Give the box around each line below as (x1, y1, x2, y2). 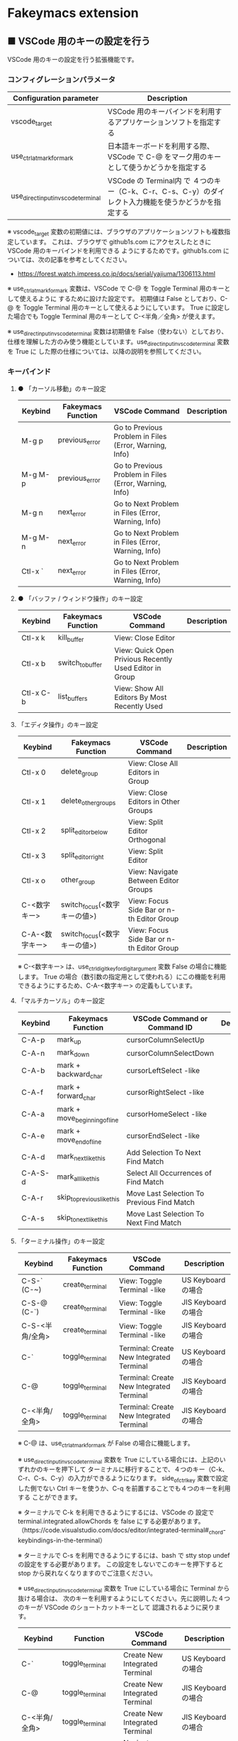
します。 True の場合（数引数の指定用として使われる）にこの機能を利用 (17, 972, 226, 981)
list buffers (57, 692, 88, 703)
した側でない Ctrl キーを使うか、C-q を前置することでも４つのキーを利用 (17, 1484, 231, 1492)
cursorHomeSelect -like (126, 1109, 208, 1119)
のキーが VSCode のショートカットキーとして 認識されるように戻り (17, 1603, 215, 1611)
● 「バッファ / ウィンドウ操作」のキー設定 (17, 594, 143, 603)
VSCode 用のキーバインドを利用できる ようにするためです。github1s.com (7, 246, 222, 255)
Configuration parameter (13, 94, 99, 104)
